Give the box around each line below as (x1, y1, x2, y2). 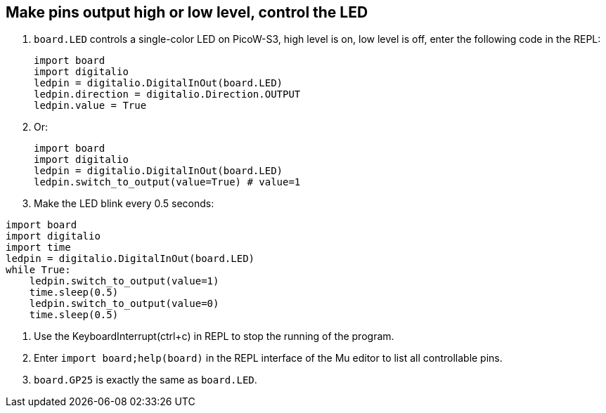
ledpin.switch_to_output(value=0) (29, 298, 219, 310)
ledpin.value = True (34, 100, 147, 112)
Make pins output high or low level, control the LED (6, 4, 368, 21)
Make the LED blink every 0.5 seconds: (34, 197, 214, 210)
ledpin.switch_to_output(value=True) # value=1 (34, 176, 301, 188)
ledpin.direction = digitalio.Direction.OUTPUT (34, 88, 301, 100)
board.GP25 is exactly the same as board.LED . (34, 374, 257, 386)
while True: (6, 264, 71, 276)
